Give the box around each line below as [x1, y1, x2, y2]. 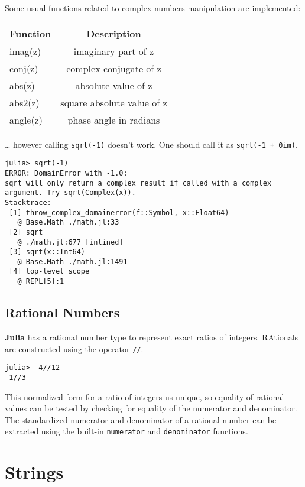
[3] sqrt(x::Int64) [9, 248, 86, 257]
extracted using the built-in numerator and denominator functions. [5, 425, 248, 437]
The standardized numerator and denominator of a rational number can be [5, 413, 277, 426]
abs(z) [9, 78, 35, 92]
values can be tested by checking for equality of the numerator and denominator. [5, 402, 297, 414]
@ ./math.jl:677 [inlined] [17, 238, 124, 246]
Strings [5, 460, 64, 484]
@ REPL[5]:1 [17, 277, 64, 286]
